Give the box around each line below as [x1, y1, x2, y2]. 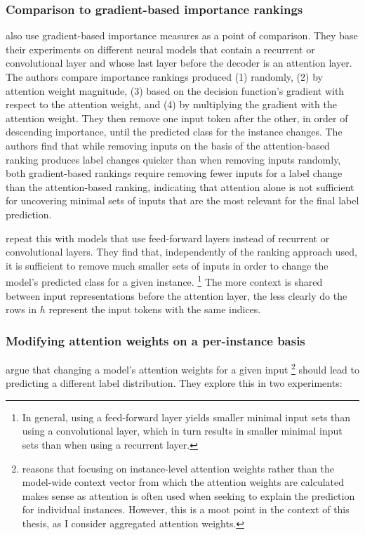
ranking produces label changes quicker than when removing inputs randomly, [6, 152, 341, 166]
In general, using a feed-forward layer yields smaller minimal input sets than [22, 409, 351, 424]
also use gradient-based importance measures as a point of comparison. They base [6, 28, 358, 43]
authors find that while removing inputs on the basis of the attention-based [6, 138, 330, 152]
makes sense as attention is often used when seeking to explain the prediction [22, 488, 355, 503]
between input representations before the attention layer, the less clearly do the [6, 288, 347, 303]
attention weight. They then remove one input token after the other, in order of [6, 110, 348, 125]
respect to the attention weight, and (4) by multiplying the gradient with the [6, 97, 337, 112]
